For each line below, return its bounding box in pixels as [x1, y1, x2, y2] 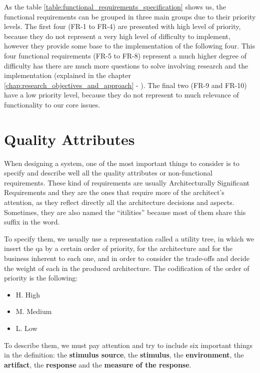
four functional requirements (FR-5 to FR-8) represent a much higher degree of [4, 50, 246, 60]
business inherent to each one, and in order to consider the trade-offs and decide [4, 253, 249, 263]
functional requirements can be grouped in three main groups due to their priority [4, 11, 256, 21]
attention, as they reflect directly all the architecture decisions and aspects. [4, 197, 234, 207]
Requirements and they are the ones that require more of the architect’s [4, 187, 224, 197]
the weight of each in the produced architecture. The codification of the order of [4, 262, 249, 273]
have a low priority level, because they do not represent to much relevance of [4, 89, 239, 100]
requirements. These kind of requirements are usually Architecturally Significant [4, 177, 249, 187]
